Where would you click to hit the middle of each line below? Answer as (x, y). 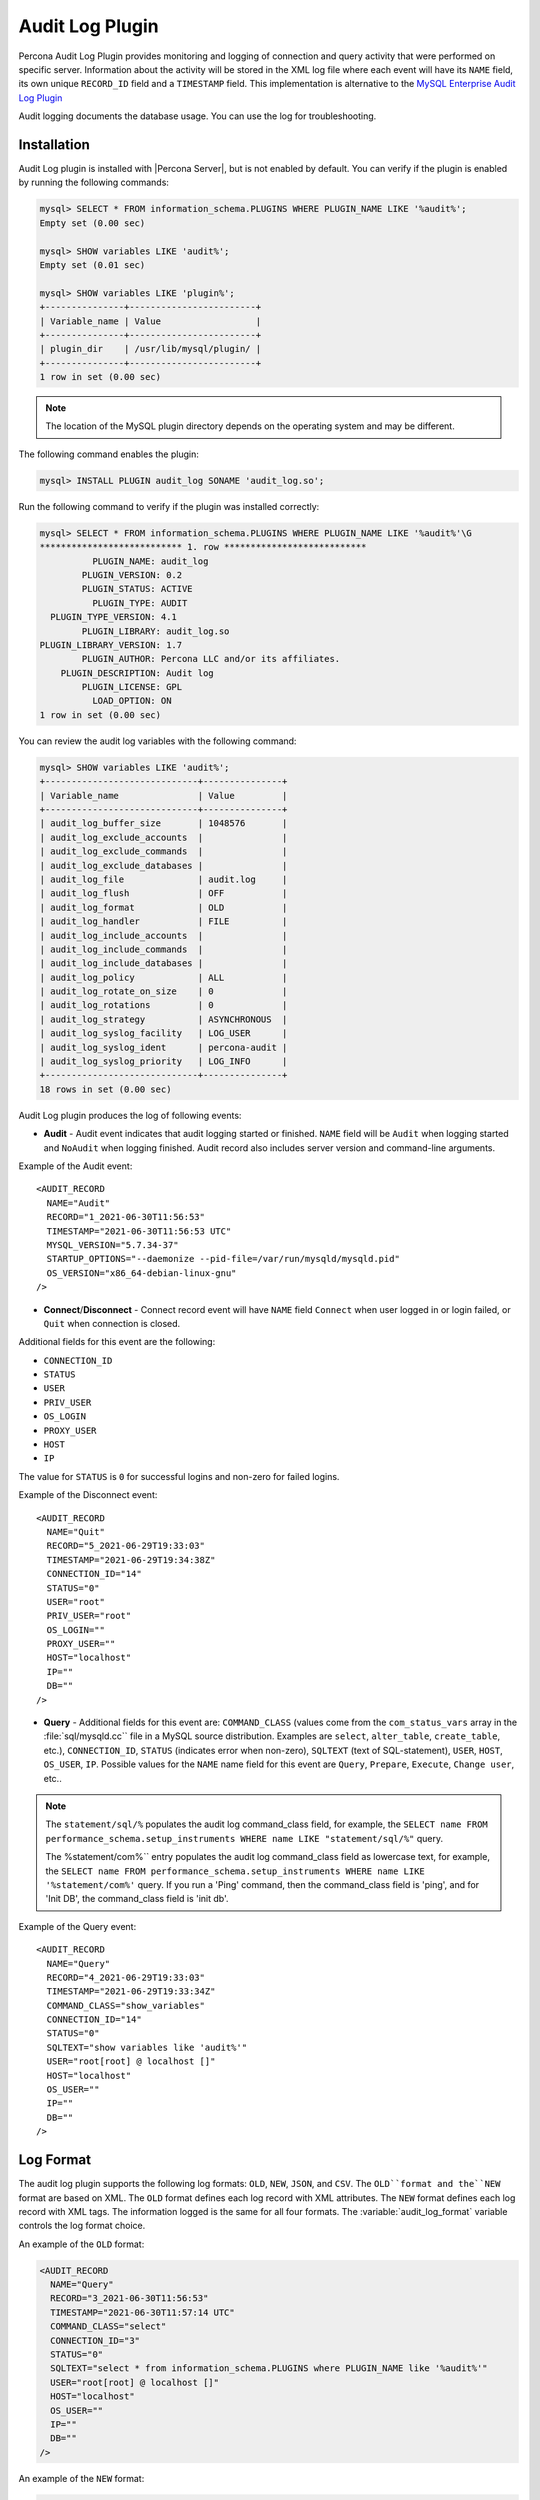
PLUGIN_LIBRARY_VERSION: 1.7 (111, 644)
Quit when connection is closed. (112, 1323)
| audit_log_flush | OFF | (163, 893)
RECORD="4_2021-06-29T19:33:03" (125, 1977)
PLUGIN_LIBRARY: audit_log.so (155, 631)
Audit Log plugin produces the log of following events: (130, 1115)
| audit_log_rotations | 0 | (163, 1005)
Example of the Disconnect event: (88, 1495)
